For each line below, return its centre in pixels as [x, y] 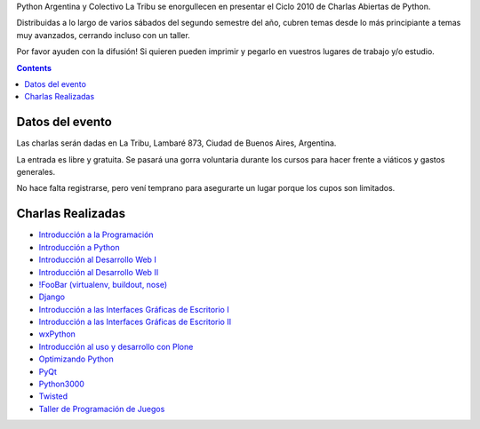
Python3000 [61, 384]
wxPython [57, 334]
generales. [36, 172]
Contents [34, 68]
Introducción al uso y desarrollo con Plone [116, 346]
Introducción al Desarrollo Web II [99, 272]
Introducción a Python [79, 247]
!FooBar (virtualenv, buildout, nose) [103, 284]
